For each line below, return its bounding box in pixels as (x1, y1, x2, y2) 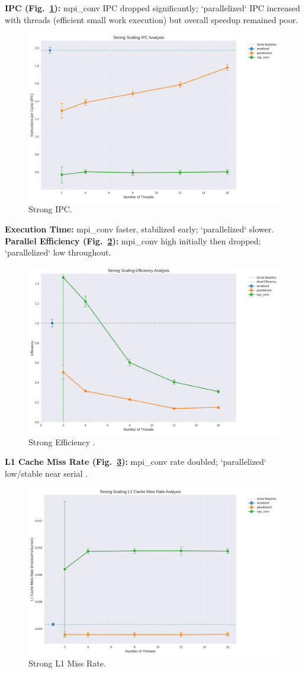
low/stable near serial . (5, 467, 88, 480)
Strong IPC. (28, 203, 72, 215)
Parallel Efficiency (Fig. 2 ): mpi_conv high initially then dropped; (5, 234, 261, 247)
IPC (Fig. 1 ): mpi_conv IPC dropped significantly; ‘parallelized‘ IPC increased (5, 2, 300, 14)
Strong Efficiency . (28, 435, 95, 448)
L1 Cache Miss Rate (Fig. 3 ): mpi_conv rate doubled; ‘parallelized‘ (5, 455, 267, 468)
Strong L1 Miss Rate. (28, 657, 106, 669)
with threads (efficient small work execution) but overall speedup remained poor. (5, 13, 298, 25)
